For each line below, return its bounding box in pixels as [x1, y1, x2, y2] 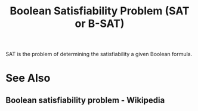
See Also [5, 72, 51, 85]
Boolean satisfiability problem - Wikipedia [5, 95, 165, 105]
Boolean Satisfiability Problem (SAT [10, 4, 190, 18]
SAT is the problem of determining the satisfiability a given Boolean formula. [5, 51, 193, 58]
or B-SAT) [75, 17, 125, 30]
